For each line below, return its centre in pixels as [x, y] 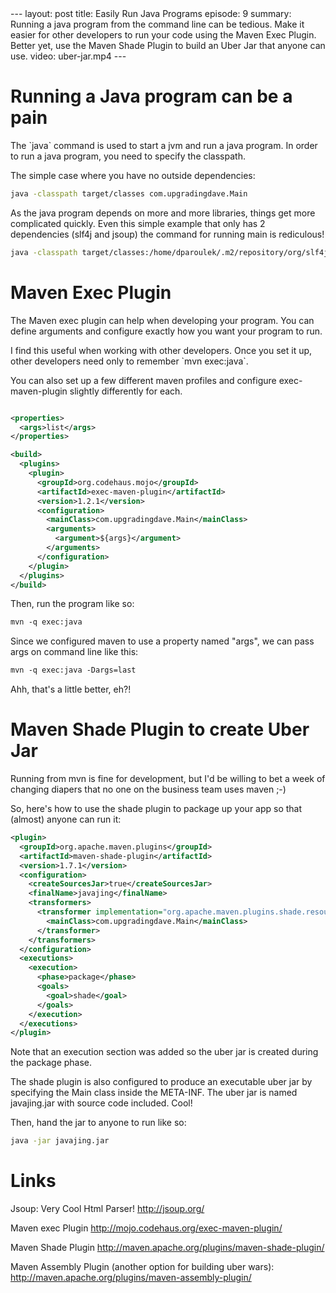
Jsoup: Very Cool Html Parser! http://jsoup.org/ [107, 1209]
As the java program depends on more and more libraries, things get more [163, 213]
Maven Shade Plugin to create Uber [160, 729]
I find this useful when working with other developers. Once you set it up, [161, 350]
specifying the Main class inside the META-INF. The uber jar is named [154, 1093]
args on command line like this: [74, 652]
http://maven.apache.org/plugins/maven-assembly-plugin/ [131, 1278]
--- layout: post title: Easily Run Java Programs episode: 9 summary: [151, 13]
